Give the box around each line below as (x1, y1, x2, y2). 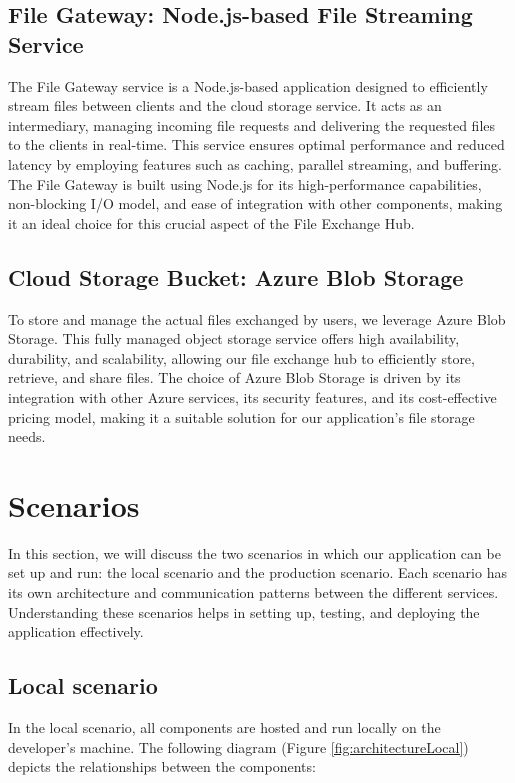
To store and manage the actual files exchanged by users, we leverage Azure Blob (8, 308, 506, 329)
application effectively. (8, 621, 144, 642)
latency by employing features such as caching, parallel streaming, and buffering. (8, 153, 502, 174)
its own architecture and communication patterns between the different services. (8, 582, 499, 603)
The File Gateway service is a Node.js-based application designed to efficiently (8, 75, 488, 96)
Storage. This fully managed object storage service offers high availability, (8, 328, 460, 349)
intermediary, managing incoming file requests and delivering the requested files (8, 114, 496, 135)
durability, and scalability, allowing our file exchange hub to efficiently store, (8, 347, 475, 368)
